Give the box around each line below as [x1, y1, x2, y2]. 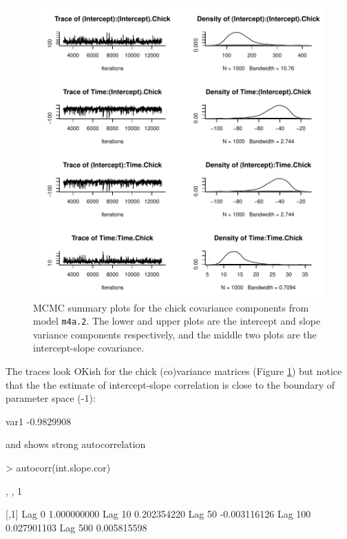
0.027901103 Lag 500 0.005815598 [6, 520, 147, 534]
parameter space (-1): [6, 391, 96, 405]
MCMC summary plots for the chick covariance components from [33, 300, 309, 314]
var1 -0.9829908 [6, 414, 72, 428]
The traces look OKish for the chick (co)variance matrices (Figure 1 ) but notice [6, 364, 342, 378]
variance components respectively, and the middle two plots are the [33, 327, 317, 341]
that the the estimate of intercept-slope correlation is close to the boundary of [6, 377, 335, 391]
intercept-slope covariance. [33, 340, 145, 355]
